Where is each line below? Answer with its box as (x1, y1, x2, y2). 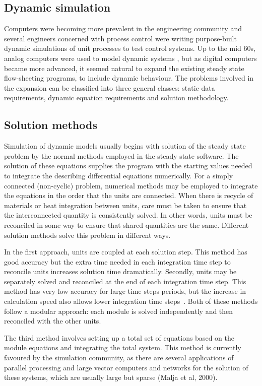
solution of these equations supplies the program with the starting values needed (4, 160, 252, 171)
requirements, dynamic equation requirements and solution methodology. (4, 92, 229, 103)
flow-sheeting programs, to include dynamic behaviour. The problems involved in (4, 73, 254, 83)
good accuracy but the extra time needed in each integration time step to (4, 256, 231, 267)
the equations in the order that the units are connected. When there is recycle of (4, 190, 253, 201)
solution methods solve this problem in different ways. (4, 229, 171, 240)
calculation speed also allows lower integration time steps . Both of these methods (4, 296, 258, 306)
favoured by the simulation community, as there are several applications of (4, 352, 234, 363)
